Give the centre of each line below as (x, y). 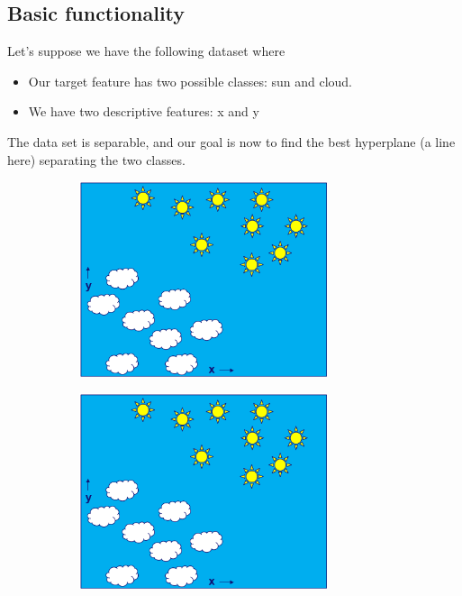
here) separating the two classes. (96, 159)
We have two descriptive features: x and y (144, 111)
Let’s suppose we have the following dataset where (146, 51)
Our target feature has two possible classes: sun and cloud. (190, 81)
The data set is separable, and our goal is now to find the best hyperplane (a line (231, 141)
